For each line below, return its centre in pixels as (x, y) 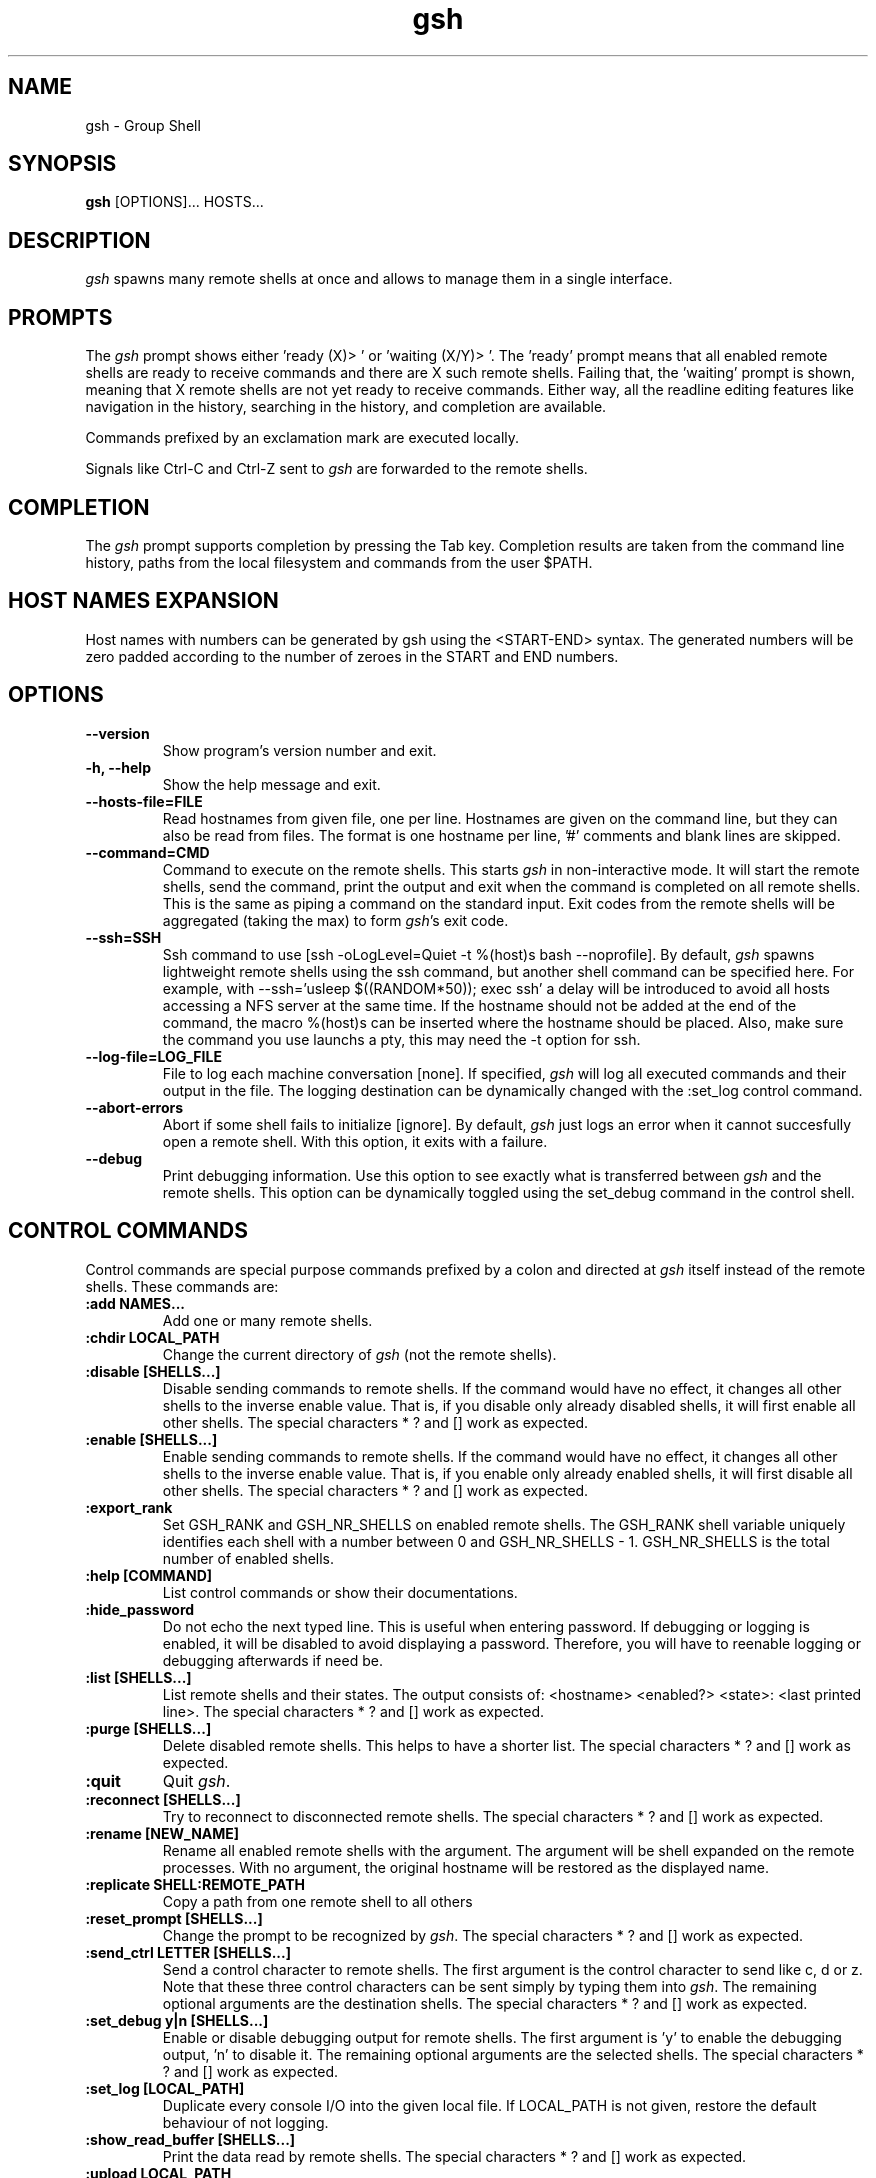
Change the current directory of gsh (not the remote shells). (359, 1354)
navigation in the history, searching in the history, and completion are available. (346, 407)
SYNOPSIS (62, 164)
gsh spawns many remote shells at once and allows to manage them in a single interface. (379, 279)
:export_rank (129, 1507)
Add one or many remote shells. (267, 1320)
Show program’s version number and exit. (299, 750)
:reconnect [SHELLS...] (163, 1799)
